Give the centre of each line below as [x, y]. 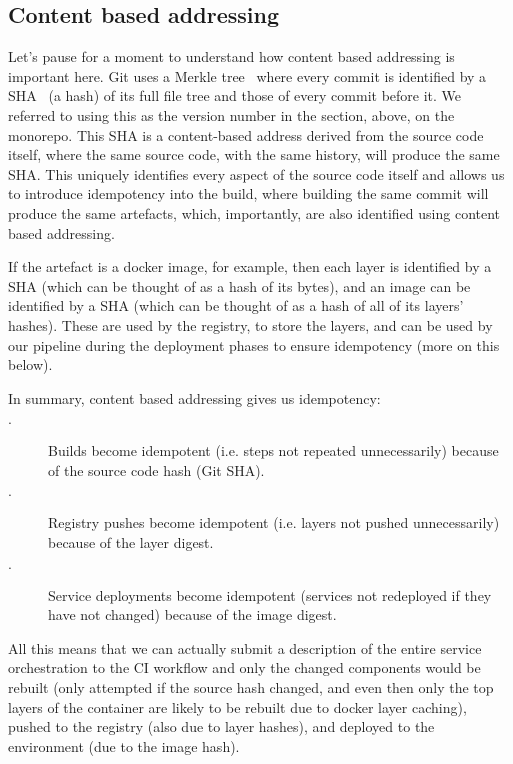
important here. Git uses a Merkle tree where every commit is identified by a [247, 75]
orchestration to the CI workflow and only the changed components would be [244, 667]
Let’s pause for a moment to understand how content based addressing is [231, 56]
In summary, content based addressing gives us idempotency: [194, 397]
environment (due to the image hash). [124, 745]
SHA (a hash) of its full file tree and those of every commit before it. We [235, 95]
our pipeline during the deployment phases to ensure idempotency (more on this [254, 344]
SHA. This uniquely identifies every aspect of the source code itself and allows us [256, 173]
